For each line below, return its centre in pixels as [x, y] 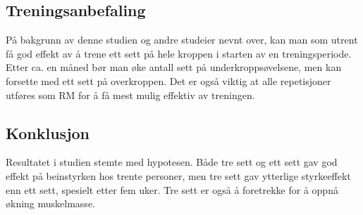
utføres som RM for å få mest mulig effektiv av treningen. [130, 95]
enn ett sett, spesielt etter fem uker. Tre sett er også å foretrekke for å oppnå [172, 189]
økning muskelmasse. [50, 203]
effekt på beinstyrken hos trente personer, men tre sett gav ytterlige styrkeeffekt [178, 175]
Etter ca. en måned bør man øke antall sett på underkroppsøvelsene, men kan [174, 67]
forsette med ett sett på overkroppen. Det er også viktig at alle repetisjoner [168, 80]
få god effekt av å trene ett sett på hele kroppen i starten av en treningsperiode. [179, 53]
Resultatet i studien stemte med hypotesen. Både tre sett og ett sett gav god [172, 162]
